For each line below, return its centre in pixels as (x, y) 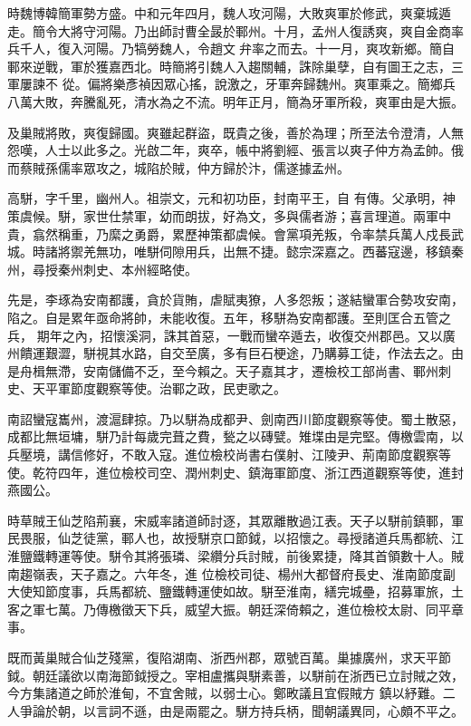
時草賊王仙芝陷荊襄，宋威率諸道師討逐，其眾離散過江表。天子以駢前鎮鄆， (229, 520)
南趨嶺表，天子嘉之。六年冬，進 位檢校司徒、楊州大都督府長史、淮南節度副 (231, 573)
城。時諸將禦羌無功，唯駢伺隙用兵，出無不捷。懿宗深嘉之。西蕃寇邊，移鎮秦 (235, 252)
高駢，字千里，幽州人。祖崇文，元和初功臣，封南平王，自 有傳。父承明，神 (231, 198)
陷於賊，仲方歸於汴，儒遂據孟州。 (248, 167)
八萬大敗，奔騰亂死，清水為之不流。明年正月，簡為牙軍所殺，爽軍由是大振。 (235, 101)
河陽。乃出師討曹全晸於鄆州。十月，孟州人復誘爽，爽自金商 (273, 30)
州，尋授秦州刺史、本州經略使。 (102, 269)
